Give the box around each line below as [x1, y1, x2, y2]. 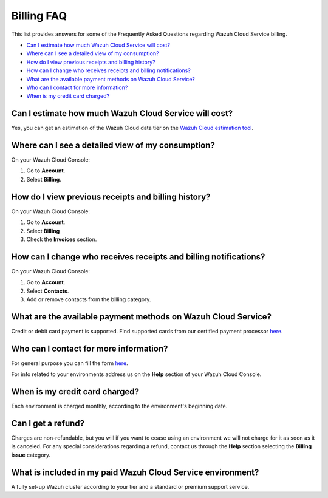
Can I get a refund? [11, 418, 85, 428]
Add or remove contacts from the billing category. [26, 296, 151, 303]
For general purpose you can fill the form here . [11, 359, 128, 367]
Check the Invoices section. [26, 236, 97, 243]
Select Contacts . [26, 287, 69, 295]
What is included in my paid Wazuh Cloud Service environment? [11, 467, 259, 477]
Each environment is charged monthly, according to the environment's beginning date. [11, 403, 228, 410]
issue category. [11, 451, 51, 459]
